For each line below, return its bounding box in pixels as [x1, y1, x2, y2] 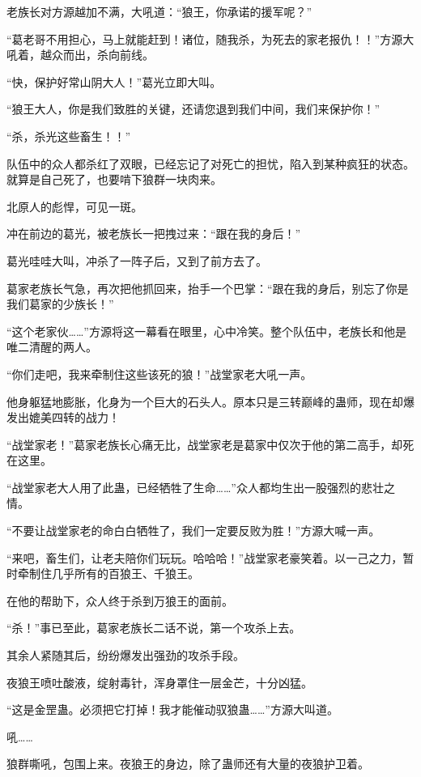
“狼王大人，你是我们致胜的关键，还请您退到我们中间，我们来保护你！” [6, 100, 381, 117]
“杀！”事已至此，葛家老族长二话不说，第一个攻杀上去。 [6, 619, 301, 636]
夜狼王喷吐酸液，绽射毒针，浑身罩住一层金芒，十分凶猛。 [6, 673, 313, 690]
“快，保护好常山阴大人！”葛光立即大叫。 [6, 73, 222, 90]
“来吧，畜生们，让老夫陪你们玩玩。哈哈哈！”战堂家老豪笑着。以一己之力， [6, 549, 403, 566]
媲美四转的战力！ [28, 409, 120, 426]
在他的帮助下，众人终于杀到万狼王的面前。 [6, 592, 233, 609]
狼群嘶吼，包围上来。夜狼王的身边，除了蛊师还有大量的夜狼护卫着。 [6, 755, 369, 772]
